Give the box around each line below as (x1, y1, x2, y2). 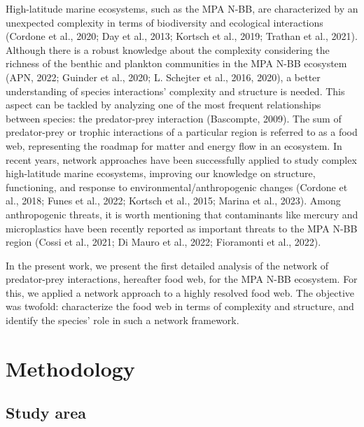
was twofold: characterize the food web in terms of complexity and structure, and (6, 299, 354, 314)
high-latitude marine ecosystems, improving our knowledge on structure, (6, 166, 316, 181)
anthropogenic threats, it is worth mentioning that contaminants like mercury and (6, 206, 358, 221)
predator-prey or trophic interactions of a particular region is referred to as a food (6, 125, 358, 139)
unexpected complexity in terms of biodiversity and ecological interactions (6, 15, 323, 29)
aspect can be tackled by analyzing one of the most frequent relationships (6, 97, 321, 112)
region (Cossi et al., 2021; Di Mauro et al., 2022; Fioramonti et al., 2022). (6, 234, 321, 249)
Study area (6, 402, 86, 423)
